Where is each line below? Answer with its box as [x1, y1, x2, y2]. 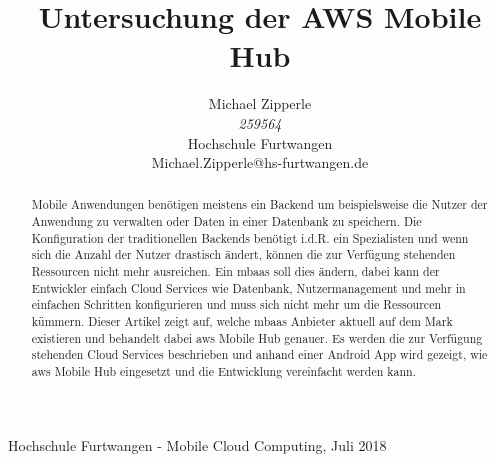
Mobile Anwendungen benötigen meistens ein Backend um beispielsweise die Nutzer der [31, 196, 488, 213]
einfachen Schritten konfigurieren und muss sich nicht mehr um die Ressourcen [31, 296, 442, 313]
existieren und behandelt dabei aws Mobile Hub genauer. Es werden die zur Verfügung [31, 329, 483, 346]
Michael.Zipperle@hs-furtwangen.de [151, 152, 369, 173]
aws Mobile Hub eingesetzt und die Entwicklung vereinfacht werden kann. [31, 363, 416, 380]
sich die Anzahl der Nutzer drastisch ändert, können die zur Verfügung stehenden [31, 246, 456, 263]
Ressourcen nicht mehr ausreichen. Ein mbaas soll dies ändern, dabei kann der [31, 263, 440, 280]
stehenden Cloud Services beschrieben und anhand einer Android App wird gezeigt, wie [31, 346, 488, 363]
